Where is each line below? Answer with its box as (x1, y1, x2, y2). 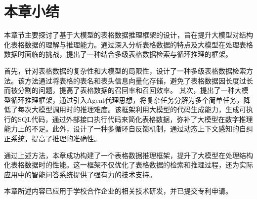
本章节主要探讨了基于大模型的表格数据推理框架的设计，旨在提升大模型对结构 (4, 30, 253, 40)
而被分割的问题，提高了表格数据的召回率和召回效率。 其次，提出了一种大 (4, 85, 242, 95)
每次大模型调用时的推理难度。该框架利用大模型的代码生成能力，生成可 (17, 104, 246, 115)
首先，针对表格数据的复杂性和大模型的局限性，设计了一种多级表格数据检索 (4, 65, 246, 76)
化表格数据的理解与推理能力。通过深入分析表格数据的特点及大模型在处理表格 (4, 39, 253, 49)
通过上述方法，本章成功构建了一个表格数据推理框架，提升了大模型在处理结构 (4, 150, 253, 160)
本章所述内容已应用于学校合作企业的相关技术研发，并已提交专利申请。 (4, 186, 232, 196)
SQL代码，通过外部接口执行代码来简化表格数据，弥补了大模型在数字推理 (17, 114, 253, 124)
